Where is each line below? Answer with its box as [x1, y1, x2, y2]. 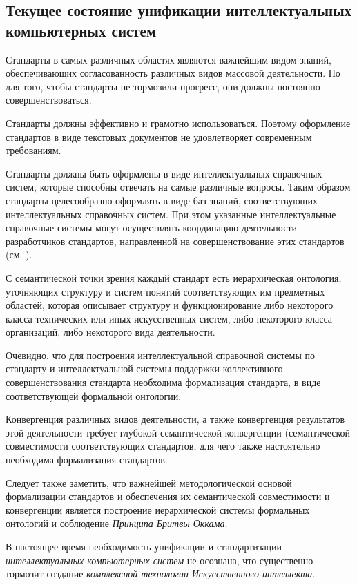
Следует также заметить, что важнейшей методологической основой [6, 475, 292, 490]
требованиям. [6, 143, 61, 157]
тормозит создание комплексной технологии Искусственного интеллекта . [6, 566, 316, 581]
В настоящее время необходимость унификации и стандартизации [6, 539, 282, 553]
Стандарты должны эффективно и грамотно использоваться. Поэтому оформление [6, 115, 351, 130]
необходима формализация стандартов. [6, 452, 168, 467]
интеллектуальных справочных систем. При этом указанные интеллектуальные [6, 207, 336, 221]
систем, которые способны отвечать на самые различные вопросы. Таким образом [6, 180, 351, 194]
